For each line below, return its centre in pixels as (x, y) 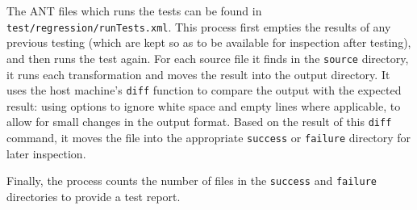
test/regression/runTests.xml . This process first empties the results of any (199, 26)
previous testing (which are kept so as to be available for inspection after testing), (209, 42)
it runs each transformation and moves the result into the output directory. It (198, 74)
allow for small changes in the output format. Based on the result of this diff (199, 122)
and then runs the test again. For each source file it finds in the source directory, (208, 58)
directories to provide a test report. (94, 196)
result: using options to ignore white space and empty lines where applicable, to (204, 105)
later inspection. (46, 153)
